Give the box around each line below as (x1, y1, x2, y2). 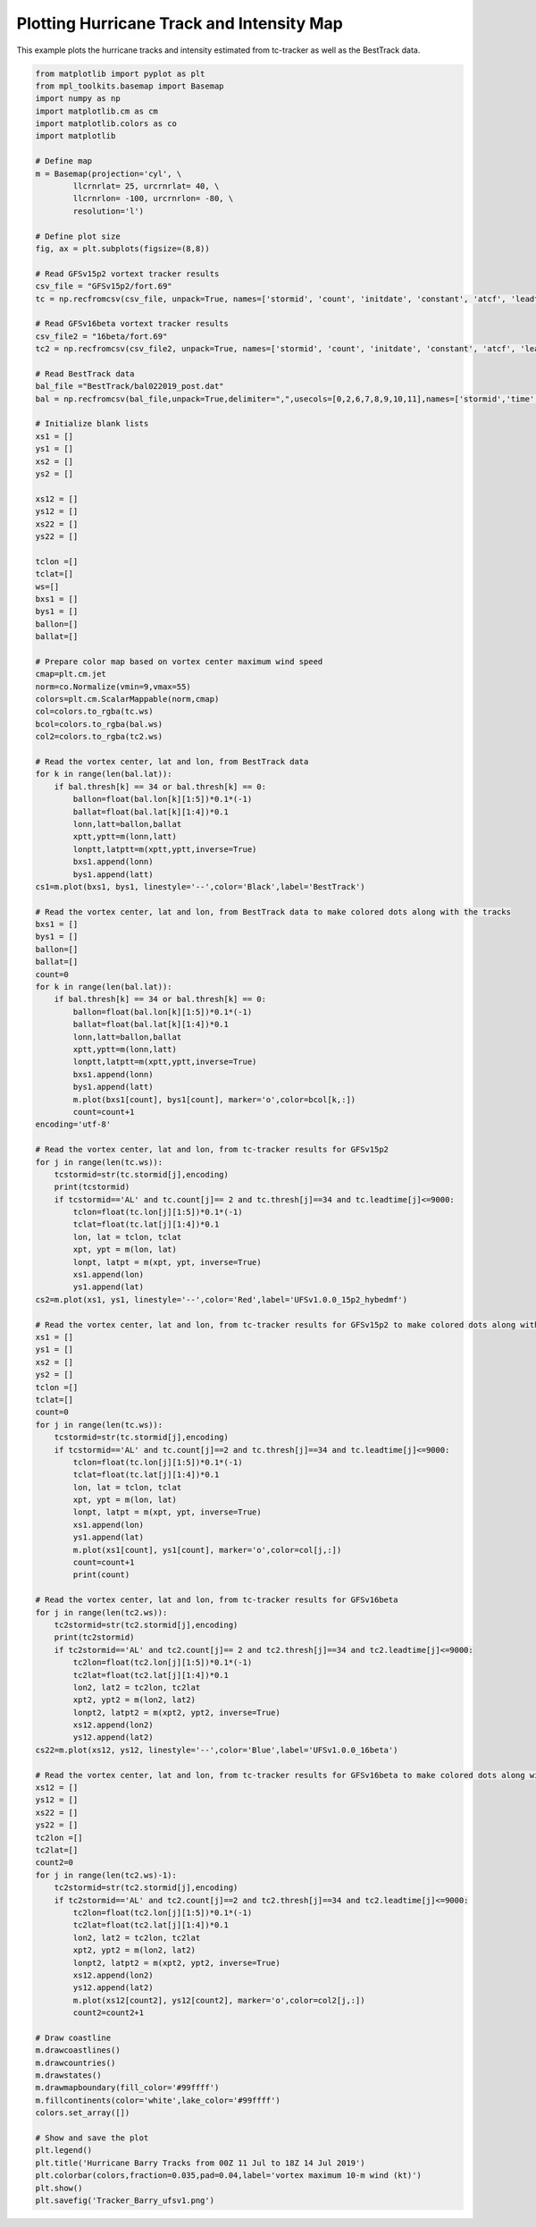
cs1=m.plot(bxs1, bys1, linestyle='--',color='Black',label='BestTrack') (35, 882, 365, 891)
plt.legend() (35, 2146, 93, 2155)
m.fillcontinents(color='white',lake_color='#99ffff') (35, 2095, 281, 2105)
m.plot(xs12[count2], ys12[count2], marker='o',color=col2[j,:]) (72, 1995, 365, 2005)
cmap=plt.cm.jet (35, 669, 107, 679)
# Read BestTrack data (35, 368, 135, 379)
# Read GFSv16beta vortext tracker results (35, 318, 230, 329)
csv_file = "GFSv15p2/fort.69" (35, 282, 173, 291)
